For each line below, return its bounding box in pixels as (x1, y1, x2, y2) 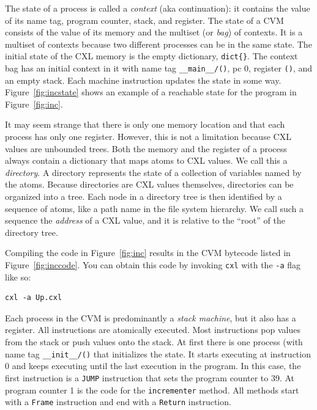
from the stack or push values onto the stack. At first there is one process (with (5, 335, 303, 348)
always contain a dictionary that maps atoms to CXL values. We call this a (5, 154, 288, 167)
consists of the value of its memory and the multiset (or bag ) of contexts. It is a (5, 26, 303, 38)
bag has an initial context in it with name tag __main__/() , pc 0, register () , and (5, 62, 313, 75)
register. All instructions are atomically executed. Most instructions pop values (5, 323, 300, 336)
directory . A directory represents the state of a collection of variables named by (5, 166, 302, 178)
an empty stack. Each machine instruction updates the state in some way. (5, 73, 282, 86)
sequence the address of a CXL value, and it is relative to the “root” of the (5, 214, 285, 227)
